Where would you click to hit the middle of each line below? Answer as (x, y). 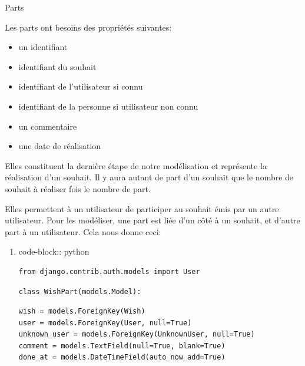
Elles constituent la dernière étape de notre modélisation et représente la (136, 165)
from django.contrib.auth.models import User (109, 271)
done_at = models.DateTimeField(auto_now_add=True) (122, 357)
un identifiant (43, 47)
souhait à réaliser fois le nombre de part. (78, 188)
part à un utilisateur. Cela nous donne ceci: (83, 231)
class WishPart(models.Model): (80, 291)
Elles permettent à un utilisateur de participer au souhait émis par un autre (142, 208)
